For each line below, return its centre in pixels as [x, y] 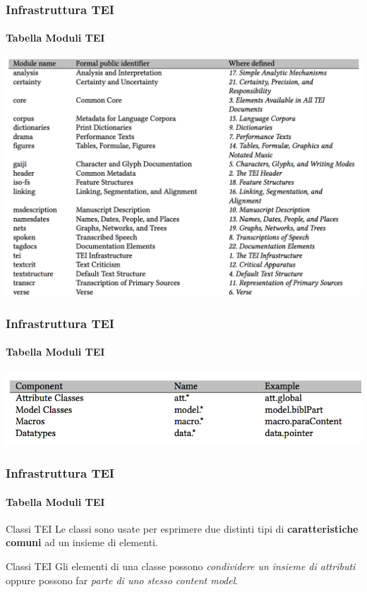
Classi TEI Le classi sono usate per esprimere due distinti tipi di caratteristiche [182, 528]
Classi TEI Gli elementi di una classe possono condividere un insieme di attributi [181, 566]
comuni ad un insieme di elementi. [82, 542]
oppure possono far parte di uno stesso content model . [122, 580]
